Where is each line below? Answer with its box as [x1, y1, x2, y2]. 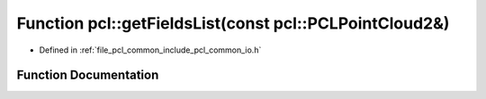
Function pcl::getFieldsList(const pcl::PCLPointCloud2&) [16, 13, 450, 33]
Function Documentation [16, 68, 159, 83]
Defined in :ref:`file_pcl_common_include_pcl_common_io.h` [39, 45, 262, 55]
